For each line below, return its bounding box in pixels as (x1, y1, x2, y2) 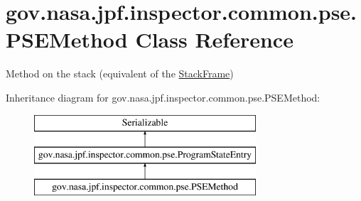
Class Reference (135, 25, 293, 54)
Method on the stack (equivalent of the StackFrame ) (6, 66, 234, 81)
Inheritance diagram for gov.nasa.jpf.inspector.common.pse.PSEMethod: (6, 89, 320, 104)
